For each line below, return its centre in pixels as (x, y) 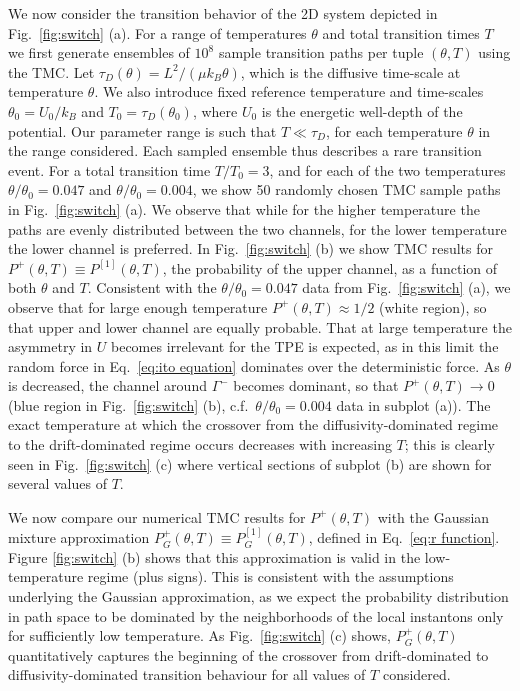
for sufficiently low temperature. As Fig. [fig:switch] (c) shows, (199, 635)
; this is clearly (449, 444)
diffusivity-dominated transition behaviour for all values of (187, 674)
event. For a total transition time (109, 169)
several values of (57, 483)
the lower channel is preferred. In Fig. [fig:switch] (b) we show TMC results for (250, 248)
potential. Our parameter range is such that (142, 130)
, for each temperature (394, 130)
